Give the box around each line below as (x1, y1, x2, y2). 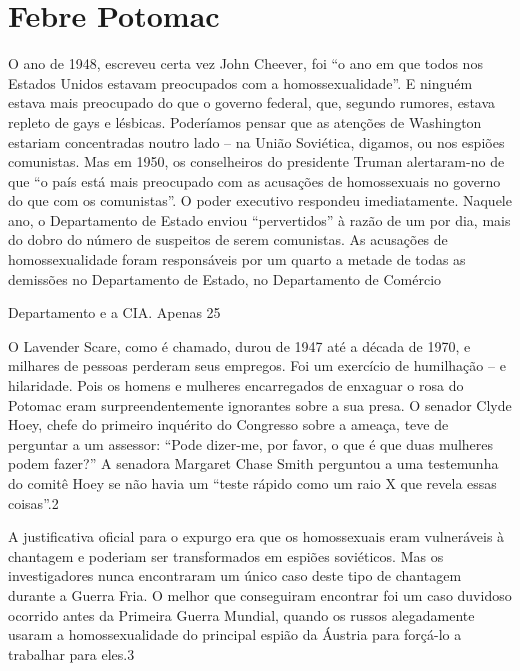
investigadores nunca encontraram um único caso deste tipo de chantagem (8, 565, 462, 586)
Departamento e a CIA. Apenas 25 (8, 302, 221, 323)
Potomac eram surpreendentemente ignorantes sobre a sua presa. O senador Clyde (8, 394, 512, 415)
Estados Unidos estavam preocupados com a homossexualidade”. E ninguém (8, 72, 473, 93)
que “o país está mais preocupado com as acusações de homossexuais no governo (8, 170, 501, 191)
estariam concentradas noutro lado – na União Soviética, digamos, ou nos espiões (8, 131, 505, 152)
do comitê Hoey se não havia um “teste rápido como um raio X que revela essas (8, 473, 497, 493)
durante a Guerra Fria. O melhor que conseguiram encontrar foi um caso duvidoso (8, 584, 512, 605)
